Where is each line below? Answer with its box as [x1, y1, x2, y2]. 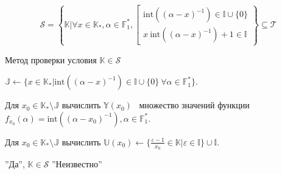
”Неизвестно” [52, 157, 102, 170]
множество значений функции [139, 99, 250, 111]
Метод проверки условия [5, 53, 97, 66]
